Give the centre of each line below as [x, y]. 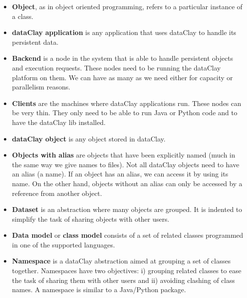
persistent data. [35, 42]
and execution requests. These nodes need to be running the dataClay [116, 67]
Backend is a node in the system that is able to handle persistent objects [123, 58]
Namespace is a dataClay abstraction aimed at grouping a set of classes [121, 261]
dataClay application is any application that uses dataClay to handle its [124, 32]
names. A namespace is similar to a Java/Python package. [99, 289]
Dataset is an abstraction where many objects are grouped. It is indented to [127, 209]
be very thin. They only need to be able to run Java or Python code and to [124, 113]
